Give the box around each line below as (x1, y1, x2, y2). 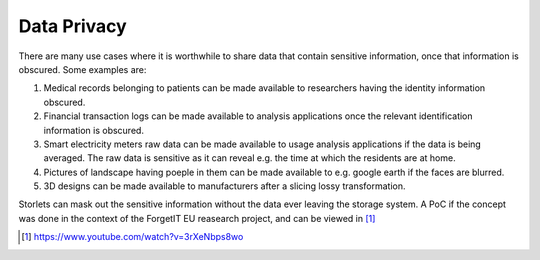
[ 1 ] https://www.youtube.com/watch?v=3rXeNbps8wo (21, 231, 244, 243)
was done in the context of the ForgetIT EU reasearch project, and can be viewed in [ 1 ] (18, 212, 376, 224)
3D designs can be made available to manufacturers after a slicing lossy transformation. (43, 180, 406, 192)
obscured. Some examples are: (18, 63, 147, 75)
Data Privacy (18, 15, 127, 37)
